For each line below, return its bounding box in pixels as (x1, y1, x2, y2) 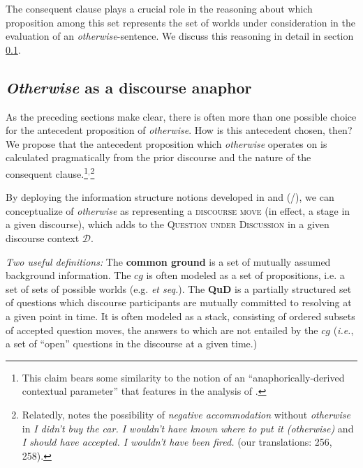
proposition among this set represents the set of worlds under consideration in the (6, 15, 355, 29)
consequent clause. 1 (6, 164, 88, 181)
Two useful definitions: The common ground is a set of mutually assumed (6, 254, 331, 269)
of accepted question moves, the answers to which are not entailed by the (6, 322, 318, 337)
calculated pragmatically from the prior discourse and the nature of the (6, 150, 311, 165)
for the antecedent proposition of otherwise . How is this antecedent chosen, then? (6, 123, 353, 137)
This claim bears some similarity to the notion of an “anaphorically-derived (22, 370, 345, 384)
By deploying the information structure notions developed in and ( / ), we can (6, 190, 334, 204)
